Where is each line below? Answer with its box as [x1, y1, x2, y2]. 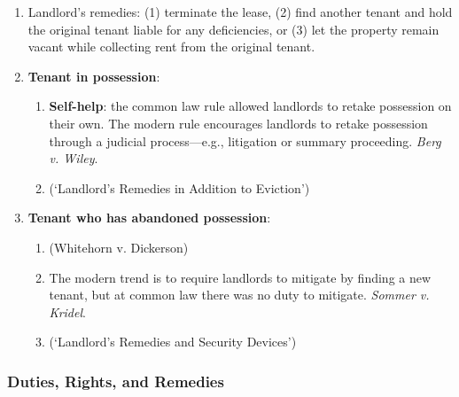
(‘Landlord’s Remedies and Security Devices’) [49, 332, 297, 351]
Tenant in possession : [27, 66, 160, 85]
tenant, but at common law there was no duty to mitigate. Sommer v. [49, 285, 430, 304]
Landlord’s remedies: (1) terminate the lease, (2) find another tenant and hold [27, 3, 453, 20]
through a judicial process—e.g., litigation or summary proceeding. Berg [49, 131, 441, 150]
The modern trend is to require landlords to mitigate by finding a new [49, 268, 432, 286]
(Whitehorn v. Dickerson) [49, 237, 189, 256]
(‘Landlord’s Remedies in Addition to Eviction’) [49, 178, 310, 197]
